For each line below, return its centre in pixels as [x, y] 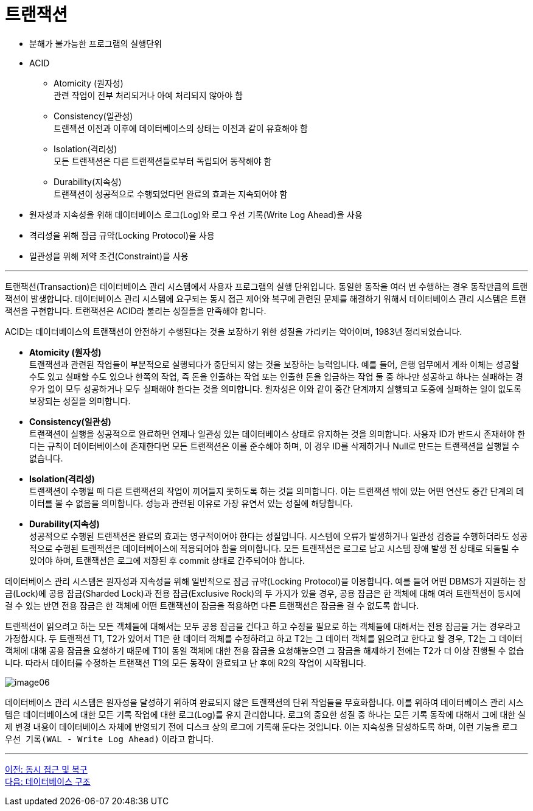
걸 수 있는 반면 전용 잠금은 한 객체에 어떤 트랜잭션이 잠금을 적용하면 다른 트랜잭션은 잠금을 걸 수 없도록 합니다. [212, 605]
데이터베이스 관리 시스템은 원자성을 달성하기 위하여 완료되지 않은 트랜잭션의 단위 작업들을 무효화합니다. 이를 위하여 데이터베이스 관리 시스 [264, 702]
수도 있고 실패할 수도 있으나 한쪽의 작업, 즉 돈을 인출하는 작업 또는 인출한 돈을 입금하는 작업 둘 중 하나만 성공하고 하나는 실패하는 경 [276, 376]
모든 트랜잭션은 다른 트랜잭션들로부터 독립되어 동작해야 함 [163, 161]
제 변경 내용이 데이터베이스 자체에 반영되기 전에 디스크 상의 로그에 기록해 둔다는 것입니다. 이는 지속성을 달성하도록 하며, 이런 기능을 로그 [261, 726]
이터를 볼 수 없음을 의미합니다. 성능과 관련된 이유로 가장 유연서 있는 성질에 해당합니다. [191, 503]
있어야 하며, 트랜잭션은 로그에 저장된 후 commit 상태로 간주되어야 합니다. [167, 560]
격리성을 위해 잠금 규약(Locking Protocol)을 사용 [122, 235]
